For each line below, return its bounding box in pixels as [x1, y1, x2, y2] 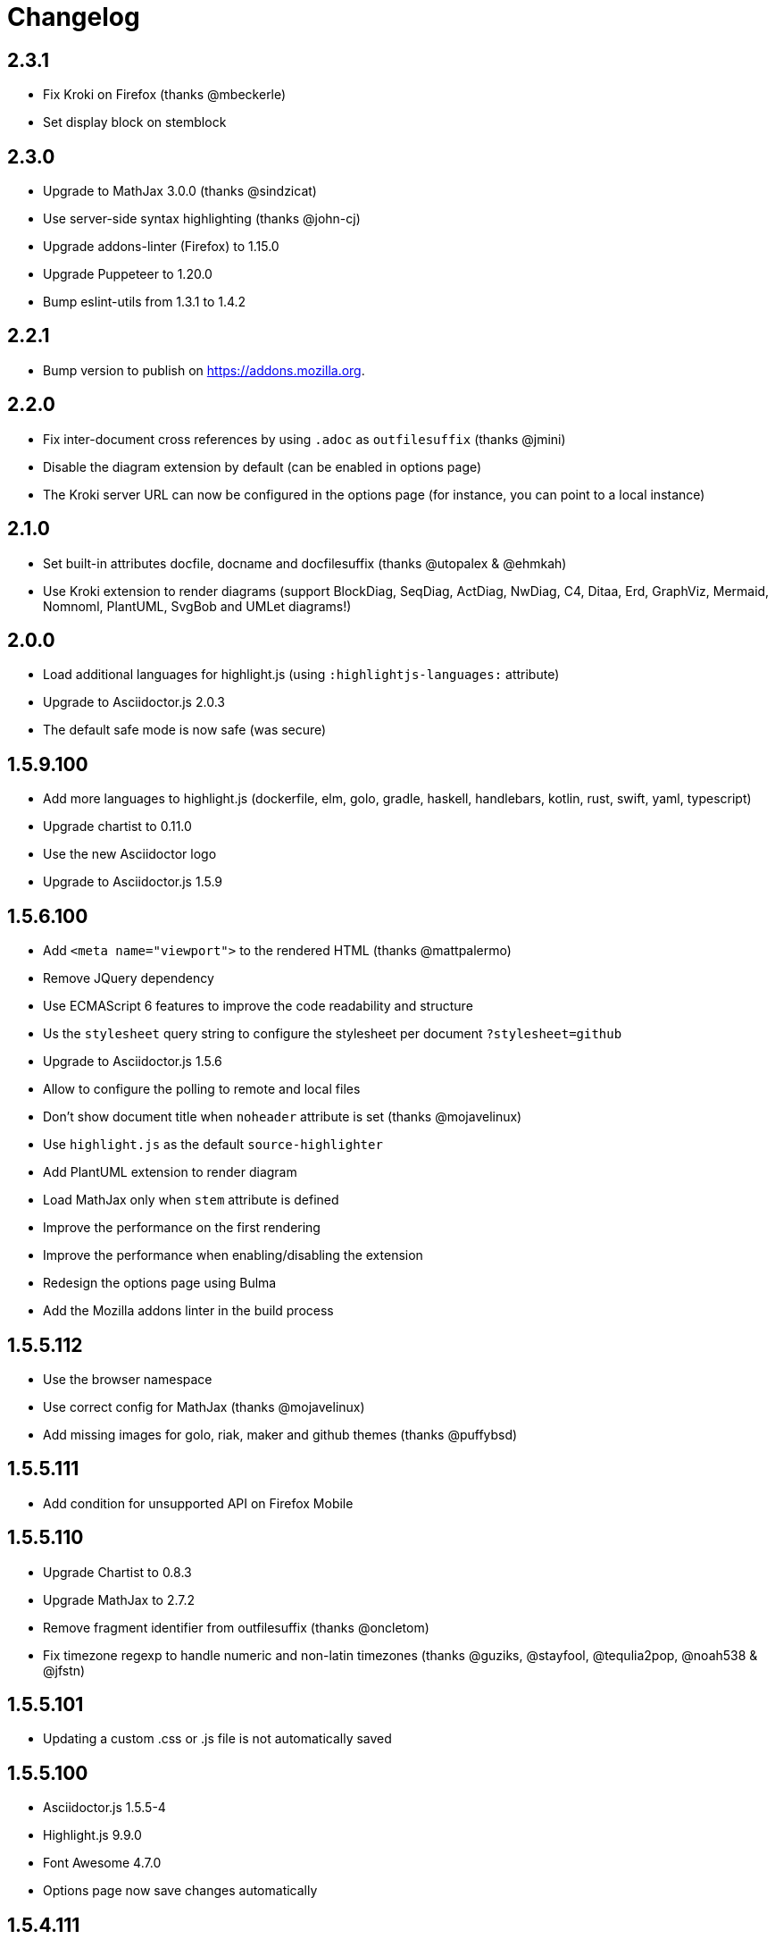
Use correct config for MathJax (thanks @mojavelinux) [43, 1398, 365, 1414]
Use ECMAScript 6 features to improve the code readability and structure [43, 998, 473, 1014]
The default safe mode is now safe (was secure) [43, 722, 327, 738]
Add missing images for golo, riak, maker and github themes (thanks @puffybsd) [43, 1426, 518, 1442]
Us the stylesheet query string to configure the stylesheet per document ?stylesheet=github [43, 1026, 622, 1042]
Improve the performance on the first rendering [43, 1220, 321, 1236]
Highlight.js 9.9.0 [43, 1827, 142, 1843]
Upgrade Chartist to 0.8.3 [43, 1564, 192, 1580]
